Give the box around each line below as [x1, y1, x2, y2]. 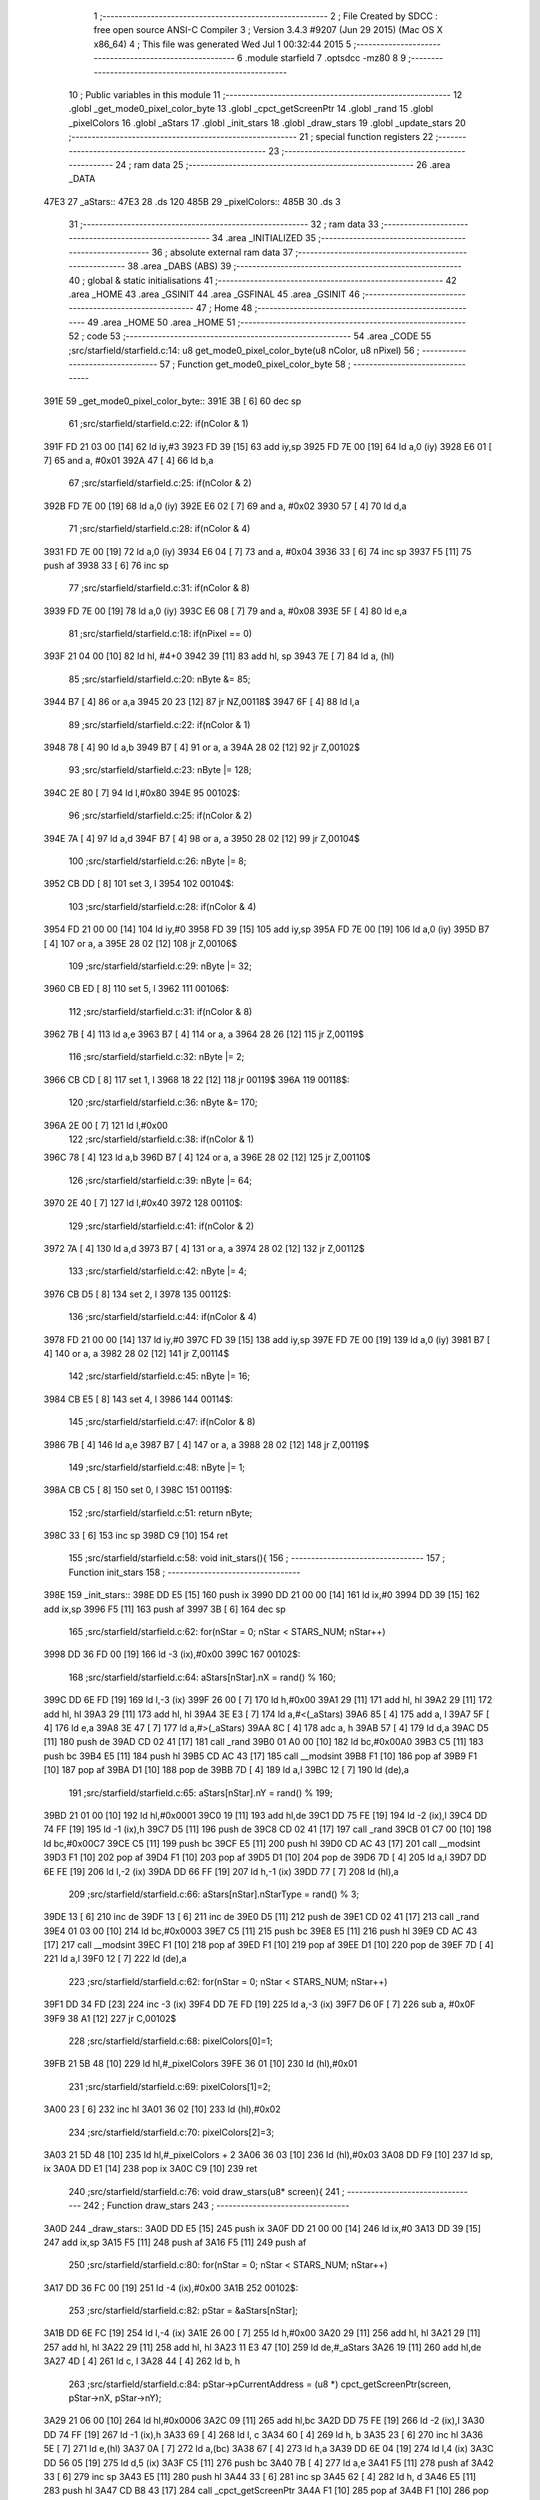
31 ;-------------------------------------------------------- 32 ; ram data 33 [68, 218, 379, 230]
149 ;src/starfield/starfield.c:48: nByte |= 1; [68, 1461, 245, 1473]
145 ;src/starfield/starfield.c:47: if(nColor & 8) [68, 1416, 256, 1428]
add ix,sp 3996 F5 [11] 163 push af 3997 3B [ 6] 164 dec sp [43, 1603, 287, 1615]
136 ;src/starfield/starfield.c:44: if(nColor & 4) [68, 1311, 257, 1323]
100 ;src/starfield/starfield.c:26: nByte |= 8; [68, 855, 247, 867]
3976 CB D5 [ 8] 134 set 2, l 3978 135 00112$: [43, 1288, 232, 1300]
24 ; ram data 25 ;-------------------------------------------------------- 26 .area [115, 158, 451, 170]
